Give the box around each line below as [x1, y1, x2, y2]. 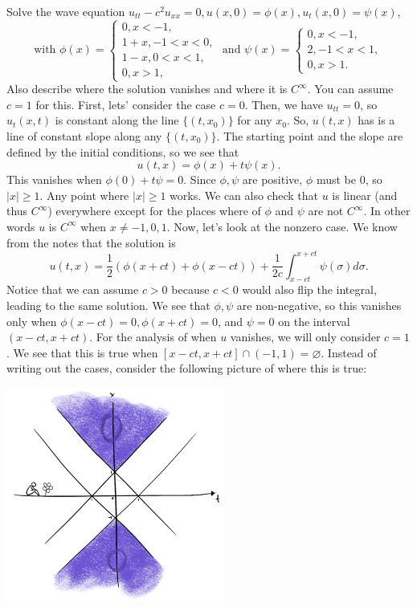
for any [237, 112, 272, 128]
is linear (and [332, 186, 398, 203]
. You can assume [307, 80, 394, 97]
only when [6, 312, 57, 329]
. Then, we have [244, 96, 323, 112]
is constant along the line [55, 112, 179, 128]
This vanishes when [6, 171, 102, 188]
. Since [183, 171, 216, 188]
